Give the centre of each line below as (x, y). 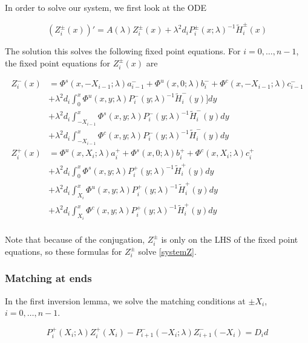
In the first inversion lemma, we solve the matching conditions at (125, 300)
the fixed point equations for (57, 63)
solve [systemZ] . (167, 251)
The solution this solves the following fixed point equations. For (123, 51)
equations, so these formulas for (64, 251)
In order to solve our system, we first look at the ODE (106, 7)
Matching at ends (48, 278)
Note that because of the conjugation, (75, 239)
